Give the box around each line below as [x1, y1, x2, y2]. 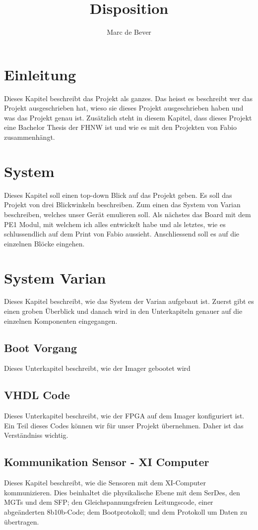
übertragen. [4, 516, 39, 527]
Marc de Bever [107, 27, 151, 37]
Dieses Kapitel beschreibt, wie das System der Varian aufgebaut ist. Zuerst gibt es [4, 296, 254, 306]
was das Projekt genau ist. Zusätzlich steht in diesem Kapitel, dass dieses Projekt [4, 112, 252, 122]
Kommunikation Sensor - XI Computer [4, 454, 209, 470]
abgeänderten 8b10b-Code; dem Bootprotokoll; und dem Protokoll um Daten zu [4, 506, 247, 517]
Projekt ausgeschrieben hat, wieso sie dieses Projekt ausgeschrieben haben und [4, 103, 244, 113]
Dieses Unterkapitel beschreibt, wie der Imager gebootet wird [4, 363, 191, 373]
